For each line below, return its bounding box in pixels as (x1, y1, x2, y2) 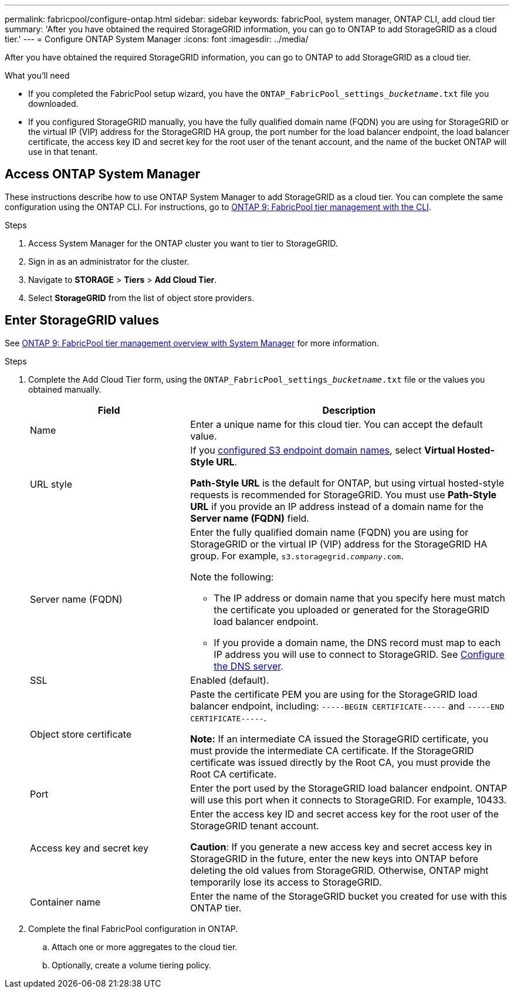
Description (322, 404, 376, 416)
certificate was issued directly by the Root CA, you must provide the (190, 756, 491, 768)
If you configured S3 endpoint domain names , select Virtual (190, 444, 455, 456)
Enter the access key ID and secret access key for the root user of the (190, 808, 499, 820)
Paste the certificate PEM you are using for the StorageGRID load (190, 688, 478, 700)
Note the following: (190, 570, 274, 583)
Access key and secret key (30, 842, 148, 854)
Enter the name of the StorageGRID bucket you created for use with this (190, 890, 508, 902)
